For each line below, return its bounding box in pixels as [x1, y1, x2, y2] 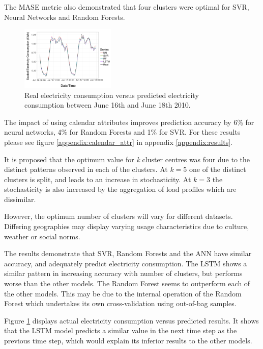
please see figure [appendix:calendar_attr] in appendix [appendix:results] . [4, 136, 232, 147]
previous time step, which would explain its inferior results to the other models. [4, 335, 252, 346]
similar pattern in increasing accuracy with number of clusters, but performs [4, 268, 243, 279]
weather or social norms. [4, 231, 80, 241]
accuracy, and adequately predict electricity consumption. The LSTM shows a [4, 258, 247, 268]
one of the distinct [189, 164, 246, 174]
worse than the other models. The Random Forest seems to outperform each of [4, 278, 250, 289]
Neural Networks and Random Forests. [4, 11, 125, 22]
